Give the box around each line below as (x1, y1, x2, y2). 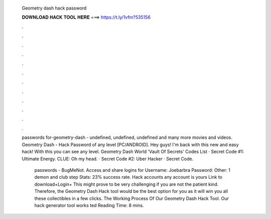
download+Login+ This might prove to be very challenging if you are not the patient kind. (34, 181, 219, 187)
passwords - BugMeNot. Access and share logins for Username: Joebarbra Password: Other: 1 (34, 167, 230, 173)
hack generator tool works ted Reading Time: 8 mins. (34, 202, 144, 208)
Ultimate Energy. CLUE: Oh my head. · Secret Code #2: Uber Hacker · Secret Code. (22, 156, 194, 162)
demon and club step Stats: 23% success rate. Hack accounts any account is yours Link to (34, 174, 223, 180)
